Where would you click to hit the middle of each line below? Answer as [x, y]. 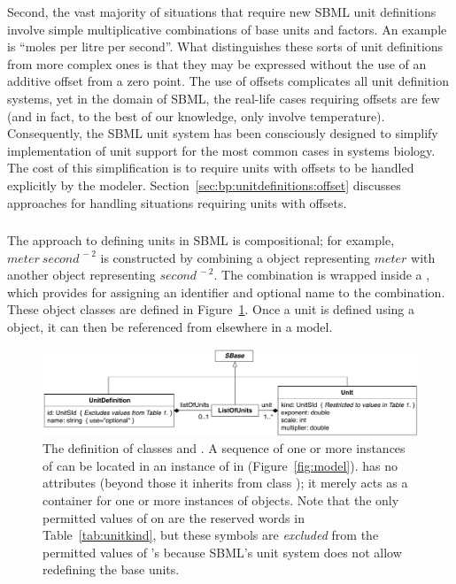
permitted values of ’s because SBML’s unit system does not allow [222, 552]
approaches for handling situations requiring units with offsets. [177, 202]
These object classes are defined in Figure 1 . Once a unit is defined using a [211, 309]
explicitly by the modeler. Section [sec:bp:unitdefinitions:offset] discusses [204, 184]
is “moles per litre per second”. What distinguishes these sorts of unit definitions [225, 46]
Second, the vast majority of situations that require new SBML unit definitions [222, 12]
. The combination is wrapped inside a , [322, 275]
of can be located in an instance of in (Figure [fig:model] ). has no [220, 465]
